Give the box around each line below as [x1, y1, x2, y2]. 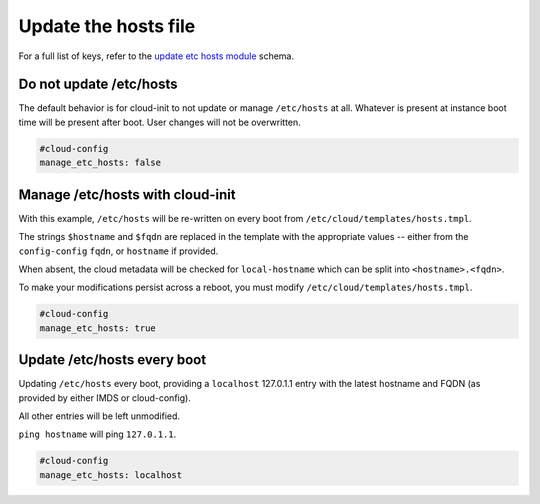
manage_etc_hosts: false [39, 157, 162, 169]
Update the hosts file [18, 15, 196, 37]
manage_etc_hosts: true [39, 322, 157, 334]
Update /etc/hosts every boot [18, 351, 207, 369]
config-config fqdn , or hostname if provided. [18, 245, 219, 257]
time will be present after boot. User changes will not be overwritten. [18, 116, 302, 128]
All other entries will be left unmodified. [18, 410, 180, 422]
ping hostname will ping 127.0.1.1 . [18, 428, 177, 440]
